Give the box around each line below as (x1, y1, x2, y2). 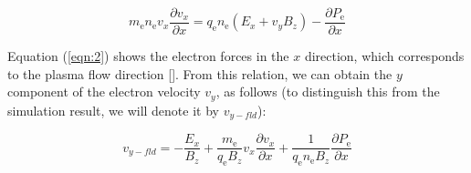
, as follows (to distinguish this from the (215, 82, 440, 101)
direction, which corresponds (304, 46, 465, 66)
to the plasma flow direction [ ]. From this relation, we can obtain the (7, 64, 392, 83)
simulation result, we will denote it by (7, 100, 219, 119)
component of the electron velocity (7, 82, 201, 101)
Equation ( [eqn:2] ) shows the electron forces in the (7, 46, 289, 66)
